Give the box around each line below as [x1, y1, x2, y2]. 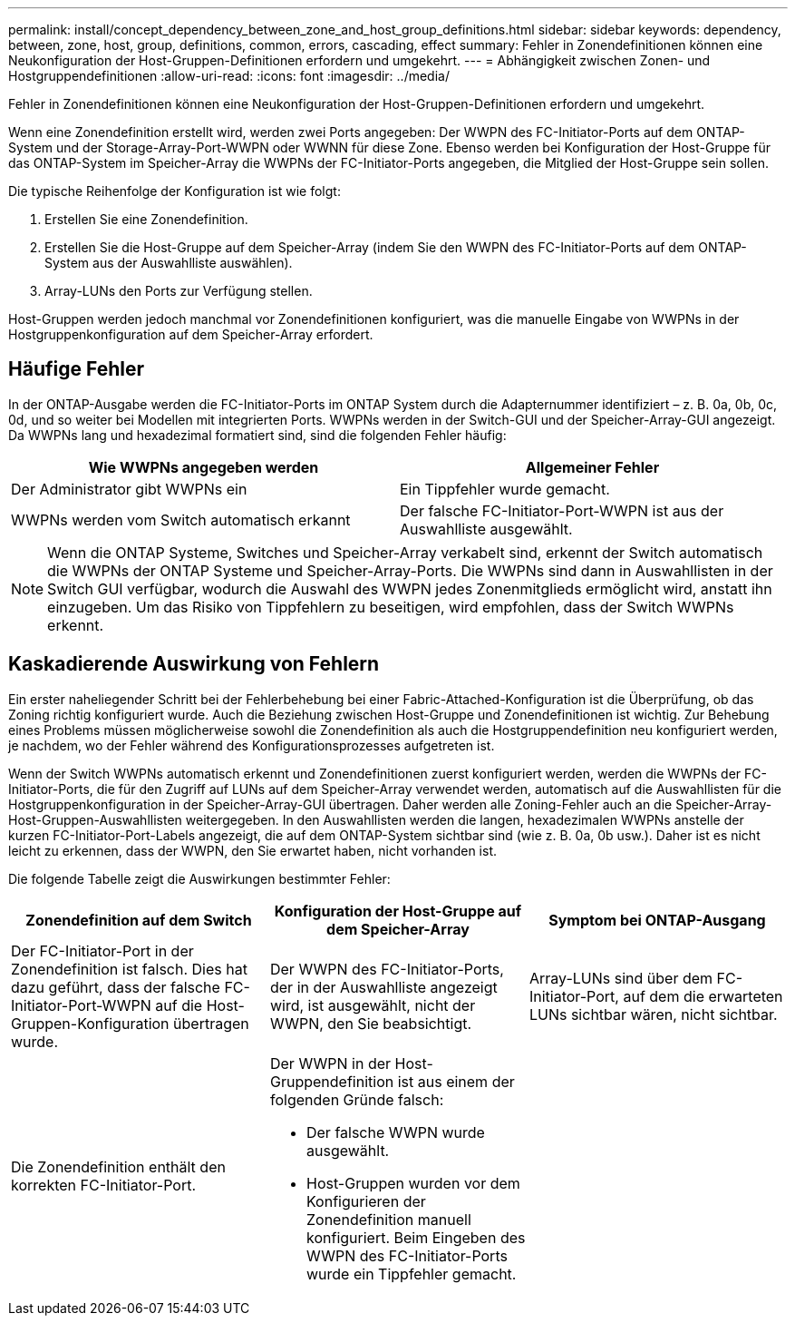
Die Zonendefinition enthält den [11, 1157, 226, 1176]
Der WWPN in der [269, 1053, 392, 1073]
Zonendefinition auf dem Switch [25, 910, 252, 929]
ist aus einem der [397, 1072, 515, 1091]
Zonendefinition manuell [305, 1210, 471, 1229]
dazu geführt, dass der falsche [11, 977, 220, 996]
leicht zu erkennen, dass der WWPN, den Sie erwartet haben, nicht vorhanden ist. [8, 842, 497, 858]
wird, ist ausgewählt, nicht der [269, 995, 476, 1014]
